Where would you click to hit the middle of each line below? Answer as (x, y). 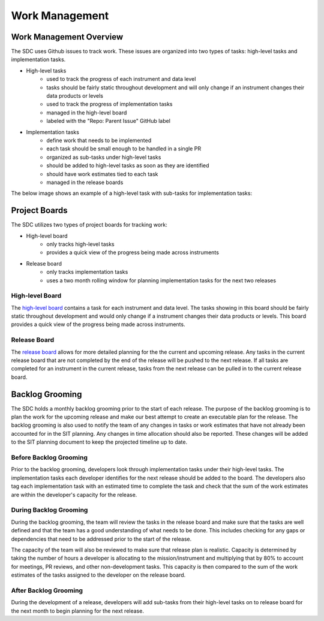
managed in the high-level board (87, 112)
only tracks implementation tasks (87, 272)
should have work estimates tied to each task (102, 174)
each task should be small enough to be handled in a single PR (124, 149)
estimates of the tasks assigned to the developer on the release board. (98, 575)
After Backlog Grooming (47, 590)
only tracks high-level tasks (80, 244)
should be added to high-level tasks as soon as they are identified (128, 165)
